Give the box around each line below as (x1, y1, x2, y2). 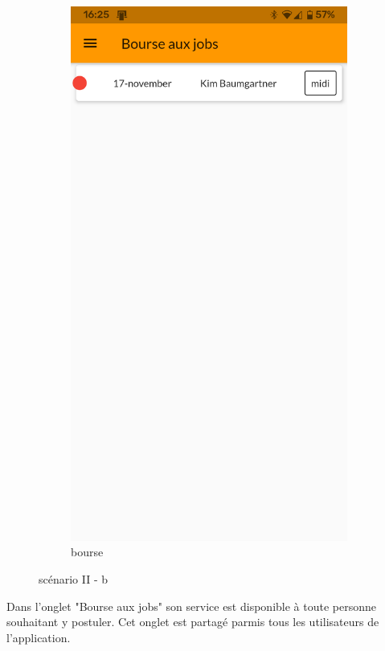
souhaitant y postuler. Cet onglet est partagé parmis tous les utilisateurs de (6, 613, 379, 630)
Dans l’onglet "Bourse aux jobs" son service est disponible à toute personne (6, 597, 376, 614)
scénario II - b (39, 571, 109, 588)
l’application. (6, 629, 71, 645)
